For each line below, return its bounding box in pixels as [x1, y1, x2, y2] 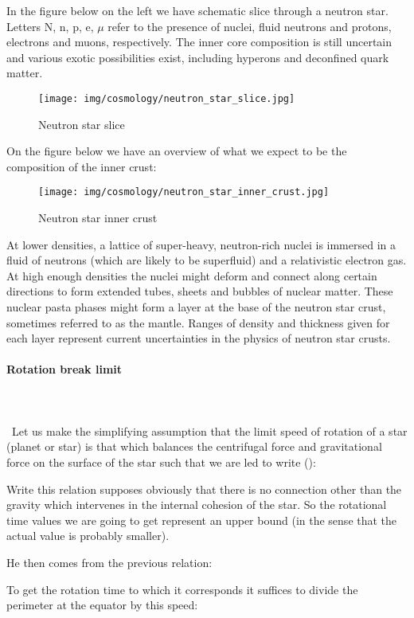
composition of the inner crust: [6, 158, 157, 174]
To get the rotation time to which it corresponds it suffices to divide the [6, 581, 358, 597]
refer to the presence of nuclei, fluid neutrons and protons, [107, 18, 392, 34]
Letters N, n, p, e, [6, 18, 94, 34]
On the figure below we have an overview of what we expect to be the [6, 143, 347, 159]
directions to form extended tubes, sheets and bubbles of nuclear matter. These [6, 283, 393, 299]
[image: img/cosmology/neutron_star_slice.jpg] [38, 92, 295, 104]
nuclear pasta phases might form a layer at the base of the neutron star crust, [6, 299, 386, 315]
